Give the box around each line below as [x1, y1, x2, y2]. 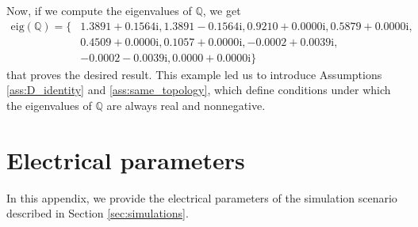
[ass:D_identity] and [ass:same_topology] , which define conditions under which [6, 81, 391, 98]
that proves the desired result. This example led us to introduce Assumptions [6, 66, 382, 82]
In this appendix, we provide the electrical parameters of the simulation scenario [6, 189, 397, 206]
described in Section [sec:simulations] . [6, 205, 189, 221]
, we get [202, 2, 241, 18]
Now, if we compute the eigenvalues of [6, 2, 192, 18]
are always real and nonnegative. [106, 96, 266, 113]
